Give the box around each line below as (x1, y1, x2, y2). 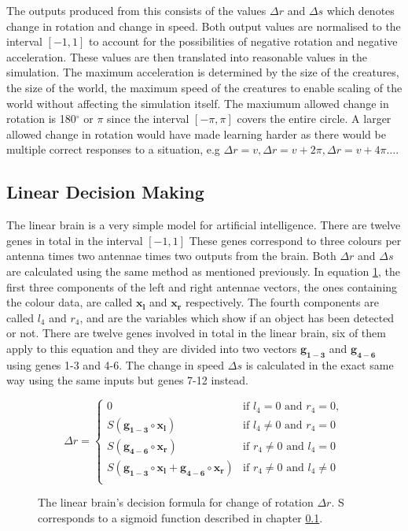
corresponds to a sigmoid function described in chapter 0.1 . (38, 509, 323, 525)
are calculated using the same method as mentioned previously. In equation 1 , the (6, 262, 400, 279)
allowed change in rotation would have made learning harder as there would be (6, 125, 386, 142)
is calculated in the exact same (245, 356, 394, 373)
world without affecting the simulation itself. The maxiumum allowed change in (6, 95, 389, 111)
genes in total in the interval (6, 232, 143, 248)
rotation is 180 (6, 110, 76, 127)
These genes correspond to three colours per (189, 232, 402, 248)
